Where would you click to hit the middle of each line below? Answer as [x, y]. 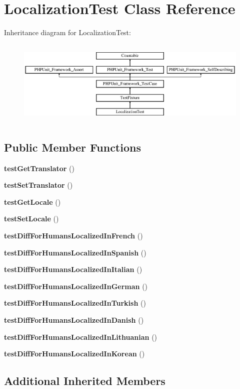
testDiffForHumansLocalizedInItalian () [73, 269]
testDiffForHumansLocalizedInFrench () [73, 235]
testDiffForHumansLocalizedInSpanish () [75, 252]
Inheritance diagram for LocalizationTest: [67, 32]
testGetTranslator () [39, 168]
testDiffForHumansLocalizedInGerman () [76, 286]
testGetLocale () [32, 202]
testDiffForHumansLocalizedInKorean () [74, 354]
